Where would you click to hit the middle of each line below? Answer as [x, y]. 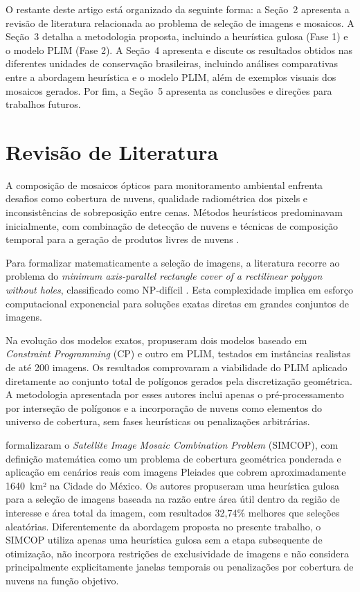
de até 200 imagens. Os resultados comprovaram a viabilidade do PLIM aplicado [177, 367]
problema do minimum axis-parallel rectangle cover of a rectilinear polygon [164, 276]
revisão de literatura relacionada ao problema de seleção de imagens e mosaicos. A [180, 23]
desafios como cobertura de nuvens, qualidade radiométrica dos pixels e [157, 198]
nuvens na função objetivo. [62, 580]
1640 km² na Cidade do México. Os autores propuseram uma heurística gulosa [172, 485]
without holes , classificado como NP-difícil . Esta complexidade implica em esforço [180, 290]
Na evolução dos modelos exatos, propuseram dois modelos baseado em [156, 340]
